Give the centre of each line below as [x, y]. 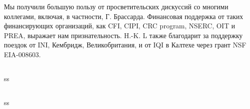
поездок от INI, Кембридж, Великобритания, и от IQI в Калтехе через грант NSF [125, 45]
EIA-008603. [22, 54]
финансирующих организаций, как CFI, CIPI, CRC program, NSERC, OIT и [120, 26]
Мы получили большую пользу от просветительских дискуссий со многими [116, 6]
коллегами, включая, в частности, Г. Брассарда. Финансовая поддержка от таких [124, 16]
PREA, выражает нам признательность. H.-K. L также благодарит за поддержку [123, 35]
